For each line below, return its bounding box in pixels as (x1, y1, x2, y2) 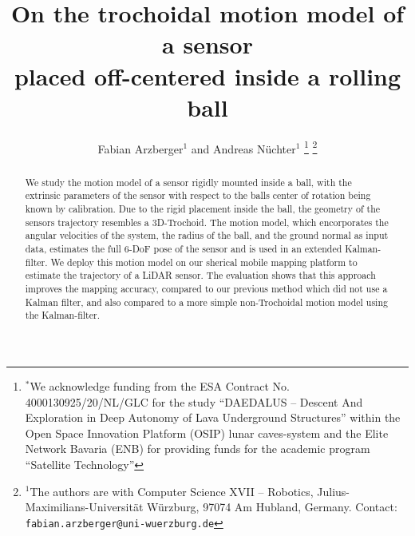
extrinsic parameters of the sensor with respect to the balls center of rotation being (25, 189, 371, 202)
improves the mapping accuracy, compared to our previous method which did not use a (25, 281, 388, 295)
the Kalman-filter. (25, 308, 100, 322)
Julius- (317, 482, 350, 499)
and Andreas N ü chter (191, 140, 296, 157)
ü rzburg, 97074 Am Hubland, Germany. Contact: (158, 498, 397, 515)
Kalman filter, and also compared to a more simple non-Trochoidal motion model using (25, 295, 388, 308)
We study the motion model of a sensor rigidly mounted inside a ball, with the (25, 175, 352, 189)
